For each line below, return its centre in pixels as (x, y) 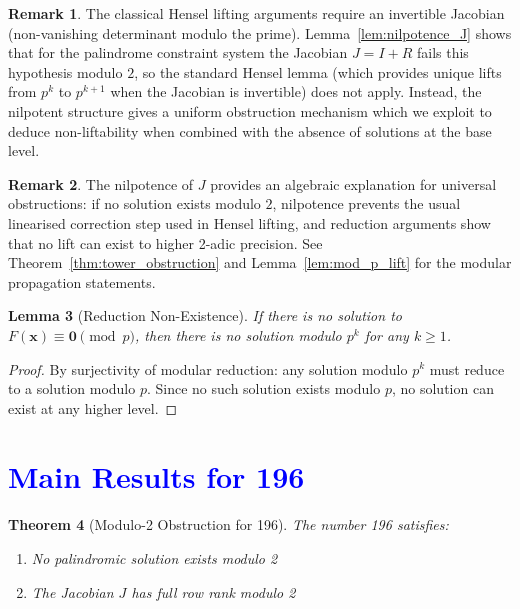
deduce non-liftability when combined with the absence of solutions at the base (250, 130)
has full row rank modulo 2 (213, 591)
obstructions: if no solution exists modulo (134, 203)
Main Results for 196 (156, 476)
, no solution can (442, 388)
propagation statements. (82, 281)
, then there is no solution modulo (238, 334)
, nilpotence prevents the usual (366, 203)
